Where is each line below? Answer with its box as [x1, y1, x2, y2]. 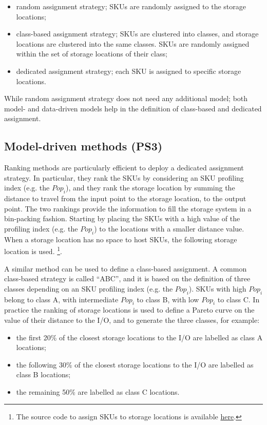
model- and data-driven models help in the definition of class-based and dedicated [4, 103, 262, 113]
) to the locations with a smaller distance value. [94, 223, 244, 234]
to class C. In [217, 294, 260, 304]
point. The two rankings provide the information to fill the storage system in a [4, 203, 252, 214]
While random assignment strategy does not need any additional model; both [4, 93, 248, 104]
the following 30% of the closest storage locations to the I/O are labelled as [16, 359, 254, 370]
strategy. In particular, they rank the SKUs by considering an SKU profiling [4, 172, 244, 183]
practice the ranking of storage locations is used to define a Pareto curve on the [4, 304, 255, 315]
